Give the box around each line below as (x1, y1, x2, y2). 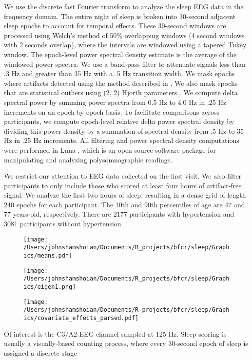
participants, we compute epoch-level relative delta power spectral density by (4, 116, 234, 126)
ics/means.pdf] (23, 252, 73, 259)
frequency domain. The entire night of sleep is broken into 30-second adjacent (4, 11, 236, 21)
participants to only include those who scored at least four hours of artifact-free (4, 180, 242, 190)
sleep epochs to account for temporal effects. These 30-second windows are (4, 20, 226, 31)
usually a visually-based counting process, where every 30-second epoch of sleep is (4, 338, 248, 348)
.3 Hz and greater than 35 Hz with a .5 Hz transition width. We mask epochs (4, 68, 235, 79)
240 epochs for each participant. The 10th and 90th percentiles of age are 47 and (4, 199, 245, 209)
